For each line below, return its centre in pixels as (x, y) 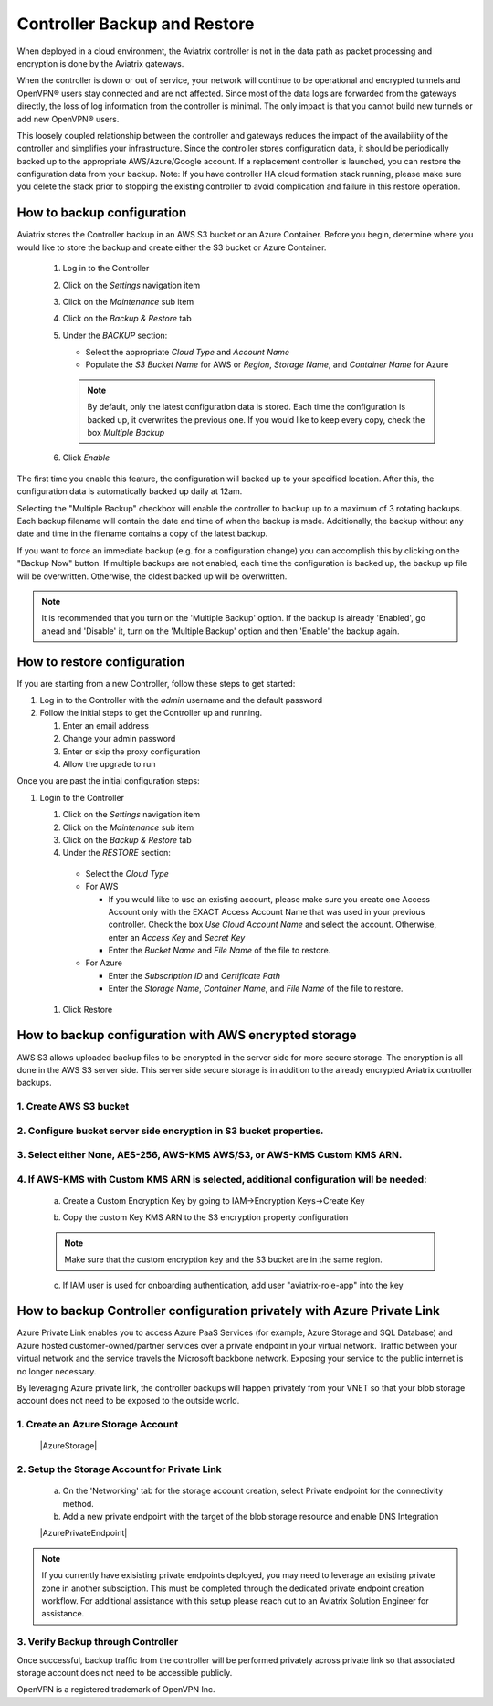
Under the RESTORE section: (116, 853)
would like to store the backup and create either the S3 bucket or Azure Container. (172, 247)
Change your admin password (119, 739)
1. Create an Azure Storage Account (98, 1425)
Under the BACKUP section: (115, 335)
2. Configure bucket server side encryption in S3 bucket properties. (170, 1131)
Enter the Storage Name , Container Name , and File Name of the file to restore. (256, 989)
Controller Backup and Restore (136, 24)
